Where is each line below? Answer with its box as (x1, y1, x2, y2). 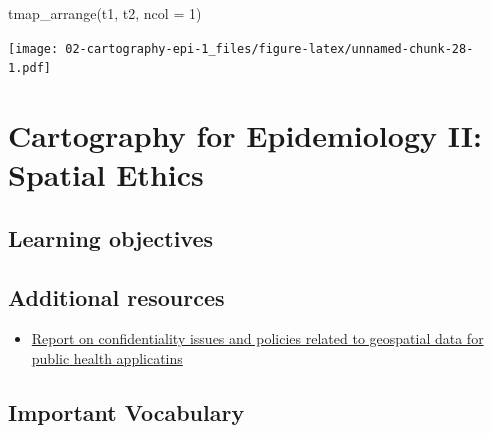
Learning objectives (8, 222, 214, 253)
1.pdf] (8, 61, 51, 76)
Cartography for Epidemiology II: (8, 115, 482, 156)
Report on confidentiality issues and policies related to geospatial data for (31, 328, 484, 349)
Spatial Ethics (8, 154, 204, 195)
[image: (8, 41, 59, 56)
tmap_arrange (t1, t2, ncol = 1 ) (8, 3, 202, 23)
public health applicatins (31, 348, 183, 369)
